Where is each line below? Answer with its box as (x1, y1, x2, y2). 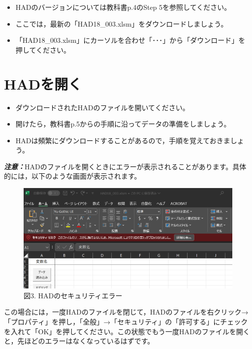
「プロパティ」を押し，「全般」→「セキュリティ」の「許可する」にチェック (4, 316, 248, 326)
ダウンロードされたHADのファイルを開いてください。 (15, 102, 189, 112)
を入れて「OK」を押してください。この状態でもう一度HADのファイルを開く (4, 326, 250, 336)
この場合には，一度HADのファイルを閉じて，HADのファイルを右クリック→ (4, 307, 249, 317)
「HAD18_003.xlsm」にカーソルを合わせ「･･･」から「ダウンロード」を (15, 35, 246, 45)
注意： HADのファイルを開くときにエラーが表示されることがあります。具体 (4, 161, 247, 171)
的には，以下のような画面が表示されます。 (4, 171, 141, 181)
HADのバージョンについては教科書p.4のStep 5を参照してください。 (15, 2, 231, 12)
